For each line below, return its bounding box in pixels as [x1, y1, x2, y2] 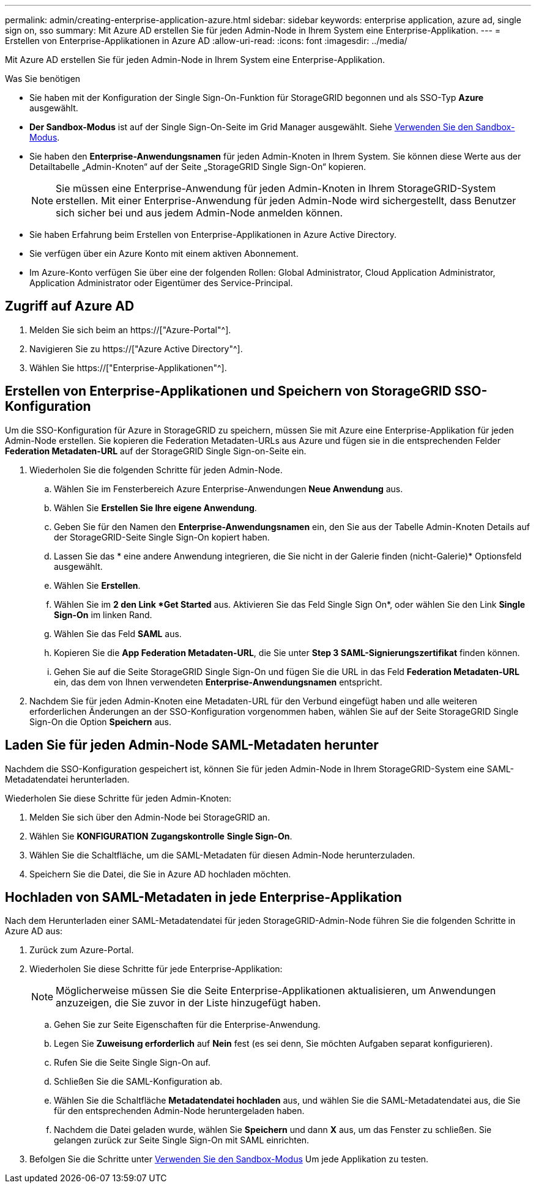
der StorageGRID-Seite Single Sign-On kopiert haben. [54, 531, 270, 542]
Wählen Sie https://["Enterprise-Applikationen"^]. [29, 362, 227, 373]
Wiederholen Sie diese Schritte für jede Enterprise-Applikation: [29, 964, 283, 975]
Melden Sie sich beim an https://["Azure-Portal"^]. [29, 324, 231, 335]
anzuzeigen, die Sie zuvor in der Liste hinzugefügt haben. [56, 997, 321, 1009]
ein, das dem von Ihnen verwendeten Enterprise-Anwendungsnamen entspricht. [54, 676, 382, 687]
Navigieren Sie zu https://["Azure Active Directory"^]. [29, 343, 243, 354]
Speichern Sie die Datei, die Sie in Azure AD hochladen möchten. [29, 868, 291, 879]
